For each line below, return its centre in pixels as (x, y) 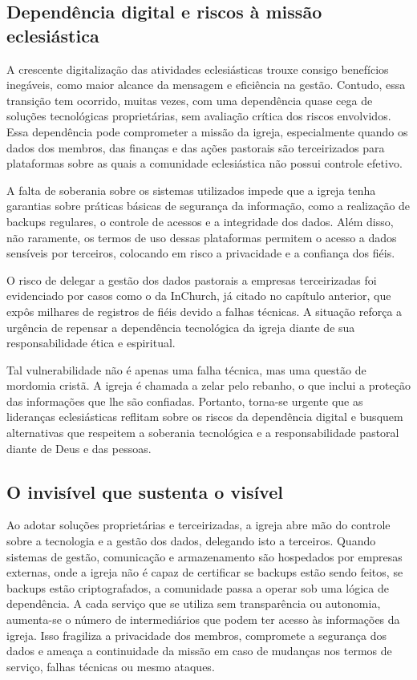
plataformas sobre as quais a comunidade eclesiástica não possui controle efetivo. (204, 163)
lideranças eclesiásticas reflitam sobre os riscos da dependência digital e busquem (205, 417)
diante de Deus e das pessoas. (79, 448)
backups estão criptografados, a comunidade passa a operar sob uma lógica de (198, 587)
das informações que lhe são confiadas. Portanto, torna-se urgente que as (185, 401)
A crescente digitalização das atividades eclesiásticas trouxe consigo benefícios (198, 69)
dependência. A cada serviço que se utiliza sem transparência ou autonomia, (194, 603)
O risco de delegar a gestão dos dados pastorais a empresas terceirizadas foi (192, 279)
